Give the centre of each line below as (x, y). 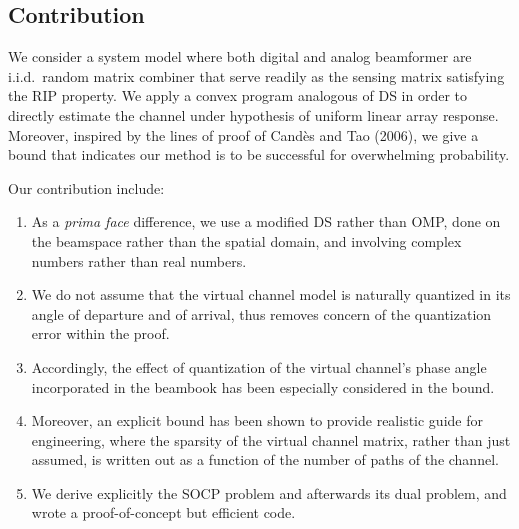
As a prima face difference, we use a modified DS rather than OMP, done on (266, 221)
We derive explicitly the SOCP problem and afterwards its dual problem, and (269, 492)
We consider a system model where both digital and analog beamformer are (240, 56)
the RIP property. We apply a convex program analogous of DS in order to (238, 95)
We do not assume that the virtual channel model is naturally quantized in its (271, 294)
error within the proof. (100, 333)
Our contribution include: (86, 187)
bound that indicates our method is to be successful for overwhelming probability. (259, 154)
